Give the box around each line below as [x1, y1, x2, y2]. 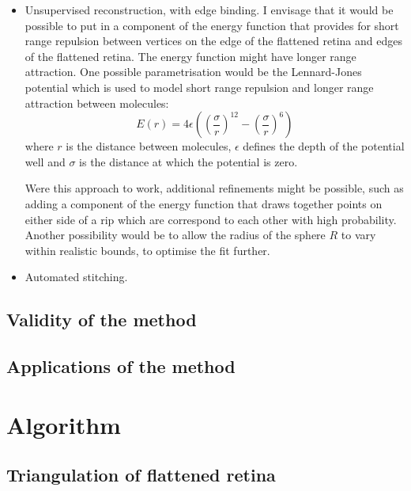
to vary [341, 226, 376, 243]
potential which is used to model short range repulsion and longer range [25, 78, 374, 95]
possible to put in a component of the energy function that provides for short [25, 17, 399, 33]
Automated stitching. [25, 268, 128, 285]
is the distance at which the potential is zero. [79, 153, 298, 169]
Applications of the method [6, 354, 236, 379]
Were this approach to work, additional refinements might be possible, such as [25, 180, 404, 196]
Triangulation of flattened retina [6, 462, 276, 487]
